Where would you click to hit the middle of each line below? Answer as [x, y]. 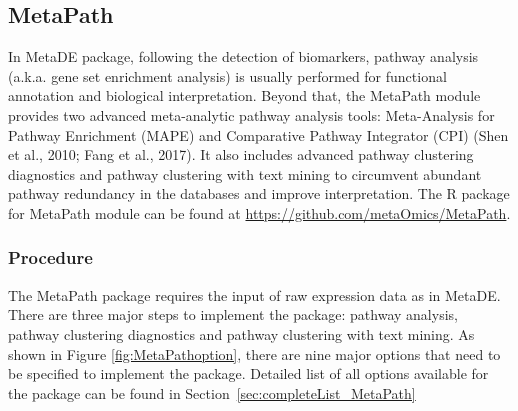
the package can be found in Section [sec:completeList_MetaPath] [212, 392]
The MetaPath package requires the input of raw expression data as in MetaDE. [254, 294]
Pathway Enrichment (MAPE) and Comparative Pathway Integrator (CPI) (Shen [258, 134]
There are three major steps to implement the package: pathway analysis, [233, 314]
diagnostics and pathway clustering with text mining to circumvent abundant [245, 173]
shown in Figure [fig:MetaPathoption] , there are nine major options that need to [254, 353]
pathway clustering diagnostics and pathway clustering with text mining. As [241, 333]
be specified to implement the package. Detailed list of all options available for [248, 373]
